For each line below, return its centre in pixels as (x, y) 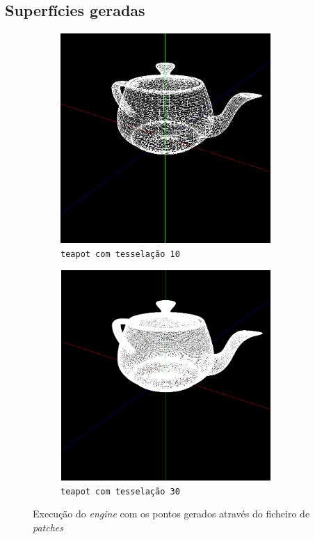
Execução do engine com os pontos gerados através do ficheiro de (171, 514)
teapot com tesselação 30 (120, 491)
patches (48, 528)
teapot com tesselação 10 (120, 255)
